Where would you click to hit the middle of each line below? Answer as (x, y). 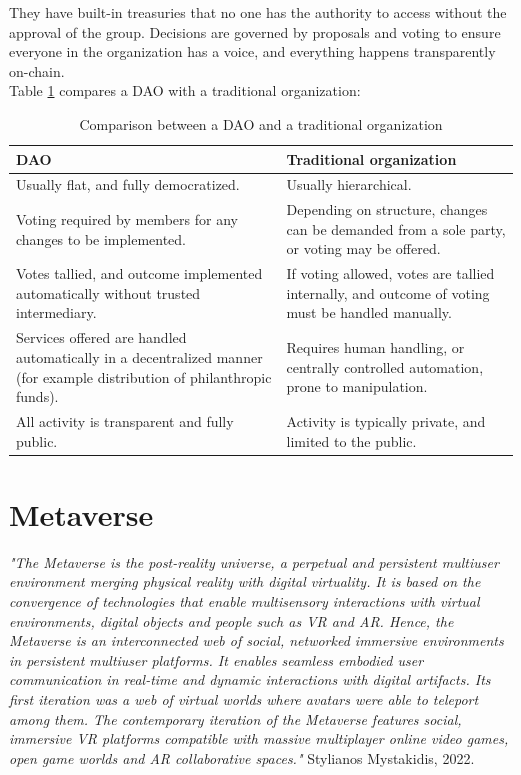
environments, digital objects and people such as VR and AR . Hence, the (231, 620)
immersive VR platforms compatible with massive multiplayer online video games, (259, 738)
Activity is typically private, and (386, 420)
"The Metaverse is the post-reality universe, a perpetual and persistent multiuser (254, 561)
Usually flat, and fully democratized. (128, 184)
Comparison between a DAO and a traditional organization (261, 123)
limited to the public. (351, 440)
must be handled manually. (369, 312)
